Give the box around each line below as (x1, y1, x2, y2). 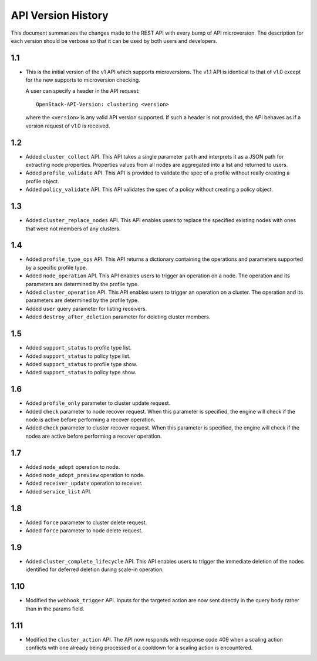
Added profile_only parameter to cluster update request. (25, 400, 171, 407)
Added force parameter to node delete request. (25, 527, 143, 534)
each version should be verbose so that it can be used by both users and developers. (11, 37, 217, 44)
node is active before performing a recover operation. (25, 416, 156, 423)
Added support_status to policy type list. (25, 353, 131, 360)
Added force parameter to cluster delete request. (25, 519, 147, 526)
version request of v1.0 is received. (25, 122, 110, 129)
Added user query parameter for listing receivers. (25, 305, 147, 312)
